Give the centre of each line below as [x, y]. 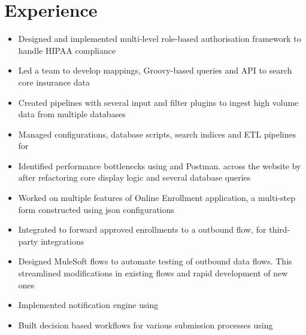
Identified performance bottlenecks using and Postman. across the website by [160, 165]
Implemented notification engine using [88, 305]
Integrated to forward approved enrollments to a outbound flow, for [142, 229]
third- [280, 229]
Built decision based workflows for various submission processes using [146, 325]
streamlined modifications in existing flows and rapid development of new [153, 273]
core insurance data [54, 82]
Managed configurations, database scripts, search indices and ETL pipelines [157, 134]
